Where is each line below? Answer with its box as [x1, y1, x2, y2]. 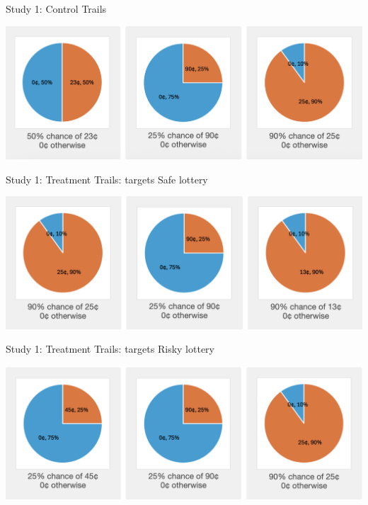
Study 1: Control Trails [6, 1, 107, 16]
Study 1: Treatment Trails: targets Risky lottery [6, 341, 214, 356]
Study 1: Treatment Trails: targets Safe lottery [6, 171, 208, 186]
